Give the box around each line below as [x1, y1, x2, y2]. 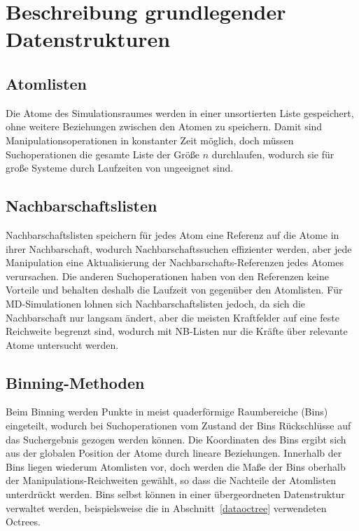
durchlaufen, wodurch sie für [211, 146, 335, 161]
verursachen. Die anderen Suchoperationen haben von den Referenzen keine [6, 268, 329, 283]
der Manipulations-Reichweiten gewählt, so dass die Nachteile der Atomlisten [6, 473, 336, 488]
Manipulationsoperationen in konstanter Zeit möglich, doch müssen [6, 132, 294, 147]
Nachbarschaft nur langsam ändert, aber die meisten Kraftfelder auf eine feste [6, 310, 339, 324]
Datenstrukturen [6, 25, 171, 53]
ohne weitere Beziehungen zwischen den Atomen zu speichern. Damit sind [6, 119, 323, 134]
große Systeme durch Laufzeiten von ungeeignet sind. [6, 160, 234, 175]
